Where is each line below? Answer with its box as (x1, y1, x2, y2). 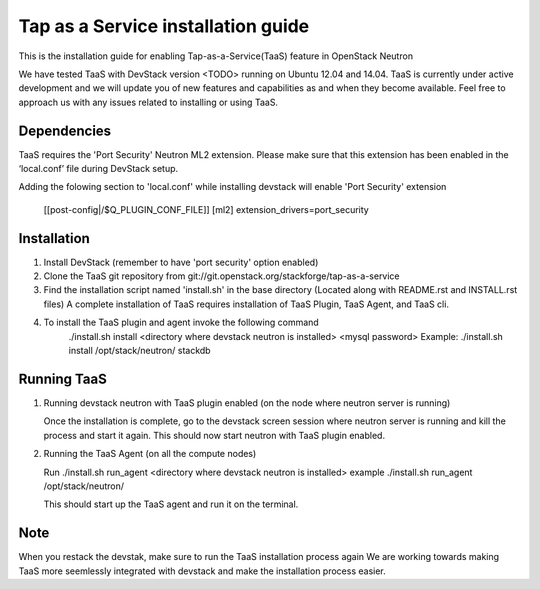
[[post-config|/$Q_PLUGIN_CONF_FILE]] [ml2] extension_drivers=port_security (43, 203, 369, 215)
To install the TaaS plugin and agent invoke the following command (43, 316, 319, 329)
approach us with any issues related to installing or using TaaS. (18, 96, 279, 108)
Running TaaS (18, 370, 107, 387)
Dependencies (18, 122, 112, 139)
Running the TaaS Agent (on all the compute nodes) (43, 448, 257, 460)
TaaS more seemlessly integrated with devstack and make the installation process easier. (18, 565, 387, 577)
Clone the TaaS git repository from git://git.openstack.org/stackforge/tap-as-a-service (43, 270, 400, 282)
